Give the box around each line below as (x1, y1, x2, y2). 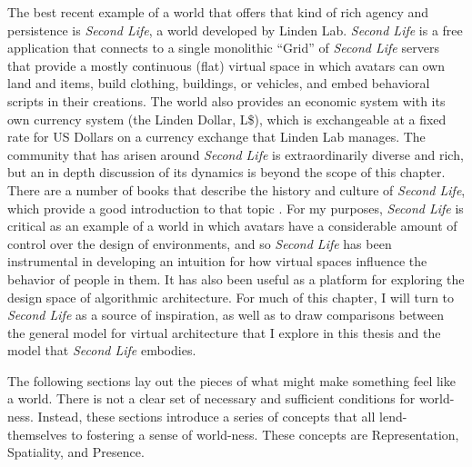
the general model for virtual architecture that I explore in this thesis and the (7, 323, 441, 342)
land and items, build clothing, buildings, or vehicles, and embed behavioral (7, 74, 430, 93)
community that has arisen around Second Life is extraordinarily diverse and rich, (7, 144, 464, 164)
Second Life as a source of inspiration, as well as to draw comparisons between (7, 305, 445, 324)
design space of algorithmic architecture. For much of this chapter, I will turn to (7, 287, 455, 306)
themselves (7, 424, 67, 443)
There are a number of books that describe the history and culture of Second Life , (7, 180, 466, 199)
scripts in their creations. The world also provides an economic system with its (7, 91, 446, 110)
